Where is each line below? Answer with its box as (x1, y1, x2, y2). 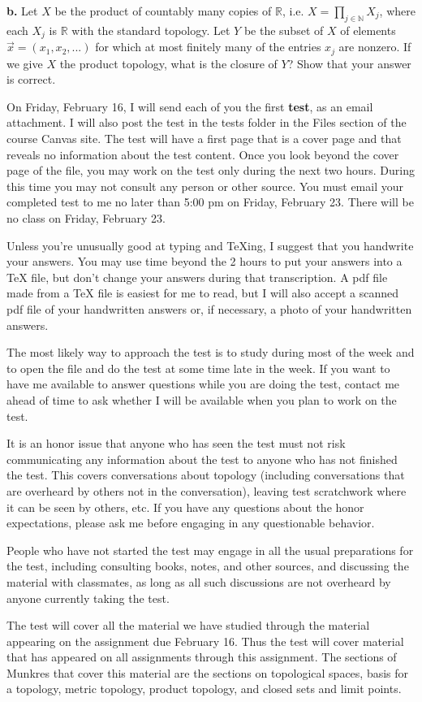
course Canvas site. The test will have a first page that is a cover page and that (6, 130, 402, 147)
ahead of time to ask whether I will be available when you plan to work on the (6, 391, 397, 408)
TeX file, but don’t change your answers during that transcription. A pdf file (6, 268, 388, 285)
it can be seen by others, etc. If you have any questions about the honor (6, 498, 364, 515)
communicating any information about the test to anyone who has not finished (6, 450, 398, 467)
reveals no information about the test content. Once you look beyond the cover (6, 145, 399, 162)
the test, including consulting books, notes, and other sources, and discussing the (6, 557, 409, 574)
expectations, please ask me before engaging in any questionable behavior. (6, 514, 375, 531)
